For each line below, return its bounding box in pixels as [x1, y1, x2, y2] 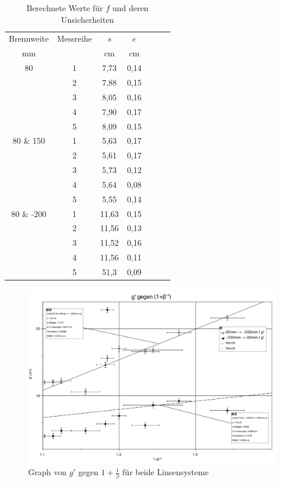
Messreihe [57, 32, 92, 45]
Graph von [28, 466, 67, 478]
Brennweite [9, 32, 49, 45]
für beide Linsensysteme [122, 466, 209, 478]
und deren [112, 2, 149, 13]
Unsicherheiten [61, 13, 114, 25]
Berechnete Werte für [26, 2, 103, 13]
